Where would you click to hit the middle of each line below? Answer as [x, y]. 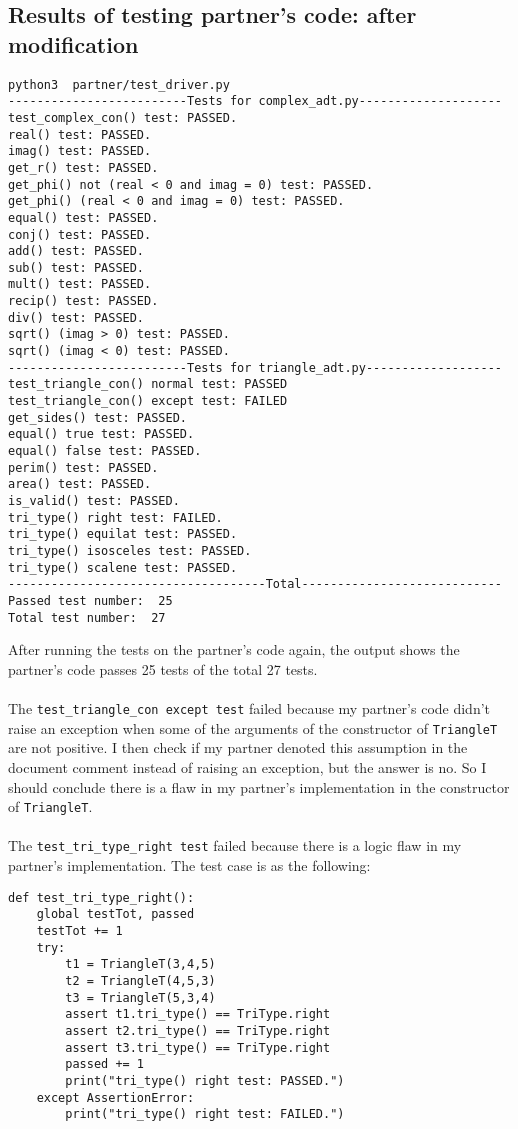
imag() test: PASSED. [80, 151]
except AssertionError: [115, 1097]
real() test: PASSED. [80, 134]
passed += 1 [105, 1064]
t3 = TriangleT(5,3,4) [140, 997]
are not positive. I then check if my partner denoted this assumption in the [238, 747]
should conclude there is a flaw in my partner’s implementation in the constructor [259, 786]
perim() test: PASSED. [83, 467]
